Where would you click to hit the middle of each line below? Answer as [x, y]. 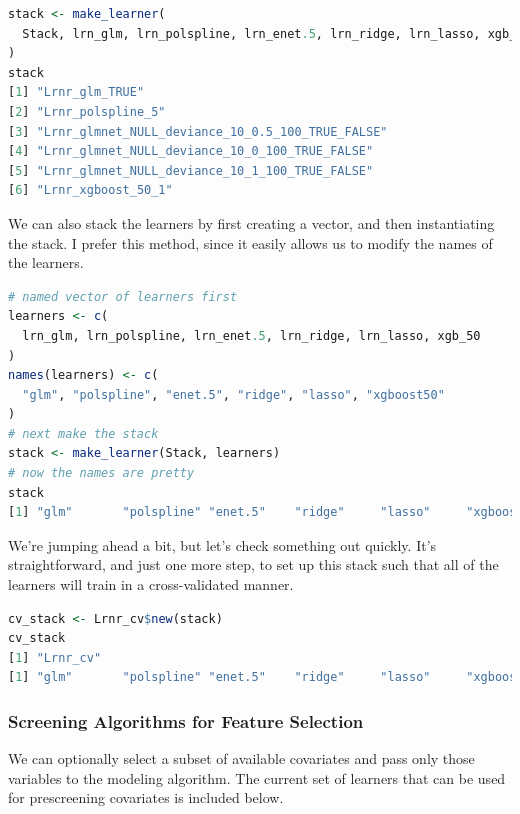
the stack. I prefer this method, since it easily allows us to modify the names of [250, 242]
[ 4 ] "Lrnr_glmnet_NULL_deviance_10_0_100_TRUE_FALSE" [191, 151]
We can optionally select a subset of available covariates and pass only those [241, 758]
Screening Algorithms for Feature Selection [186, 720]
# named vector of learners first [123, 296]
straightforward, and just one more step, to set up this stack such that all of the [253, 564]
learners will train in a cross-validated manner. [151, 584]
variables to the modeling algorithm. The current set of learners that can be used [257, 777]
